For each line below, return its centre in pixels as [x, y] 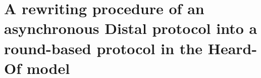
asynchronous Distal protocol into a [131, 28]
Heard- [232, 48]
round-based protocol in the [103, 48]
